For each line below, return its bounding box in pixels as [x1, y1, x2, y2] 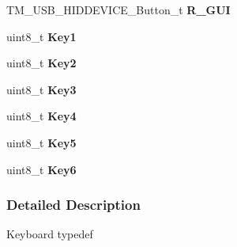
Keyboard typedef [6, 226, 93, 242]
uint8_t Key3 [6, 81, 77, 97]
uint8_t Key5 [6, 134, 77, 150]
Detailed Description [6, 195, 141, 215]
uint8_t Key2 [6, 55, 77, 71]
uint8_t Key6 [6, 161, 77, 177]
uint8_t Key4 [6, 108, 77, 124]
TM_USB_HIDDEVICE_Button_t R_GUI [6, 2, 231, 17]
